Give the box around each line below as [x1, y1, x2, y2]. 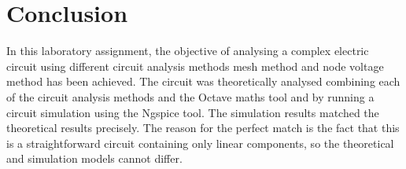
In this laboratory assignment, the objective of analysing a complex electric [6, 42, 369, 59]
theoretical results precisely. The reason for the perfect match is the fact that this [6, 119, 400, 136]
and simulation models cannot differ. [6, 150, 183, 167]
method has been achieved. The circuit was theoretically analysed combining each [6, 73, 400, 90]
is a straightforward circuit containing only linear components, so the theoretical [6, 134, 394, 151]
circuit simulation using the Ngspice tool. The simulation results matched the [6, 104, 379, 120]
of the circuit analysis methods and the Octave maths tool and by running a [6, 88, 375, 105]
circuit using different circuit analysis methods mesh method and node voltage [6, 57, 384, 74]
